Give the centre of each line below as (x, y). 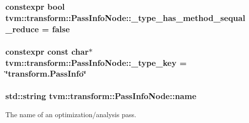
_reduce (22, 29)
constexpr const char (47, 51)
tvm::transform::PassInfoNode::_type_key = (96, 62)
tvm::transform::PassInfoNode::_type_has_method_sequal (125, 17)
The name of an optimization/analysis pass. (71, 114)
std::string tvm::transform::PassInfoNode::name (101, 96)
